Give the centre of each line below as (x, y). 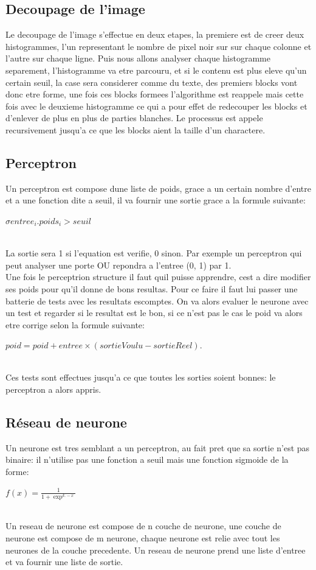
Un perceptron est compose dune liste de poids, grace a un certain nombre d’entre (158, 188)
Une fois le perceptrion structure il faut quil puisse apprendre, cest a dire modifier (158, 277)
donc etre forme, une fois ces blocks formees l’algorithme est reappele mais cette (155, 94)
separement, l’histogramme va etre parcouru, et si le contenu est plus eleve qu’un (156, 70)
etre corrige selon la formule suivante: (75, 324)
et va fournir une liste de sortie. (64, 562)
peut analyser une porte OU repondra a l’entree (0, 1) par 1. (118, 265)
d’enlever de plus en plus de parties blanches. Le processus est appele (134, 118)
